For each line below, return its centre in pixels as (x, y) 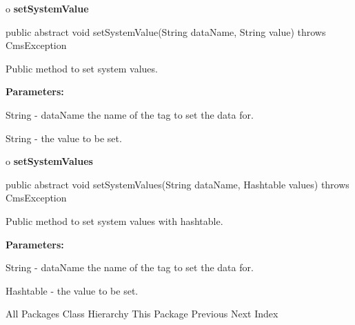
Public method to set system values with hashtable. (114, 220)
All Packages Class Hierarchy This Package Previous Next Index (142, 314)
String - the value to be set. (64, 138)
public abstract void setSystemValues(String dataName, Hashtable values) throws (177, 184)
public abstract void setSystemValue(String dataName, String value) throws (166, 31)
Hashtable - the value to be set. (72, 290)
